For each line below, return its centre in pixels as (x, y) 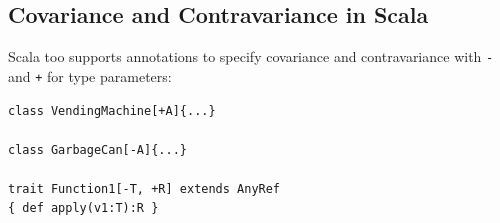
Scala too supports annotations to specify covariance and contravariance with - (251, 56)
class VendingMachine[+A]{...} (112, 110)
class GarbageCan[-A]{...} (97, 149)
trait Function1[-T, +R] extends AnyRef (144, 188)
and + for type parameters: (90, 75)
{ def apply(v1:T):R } (83, 208)
